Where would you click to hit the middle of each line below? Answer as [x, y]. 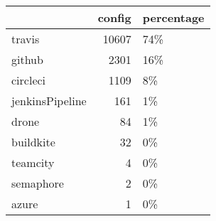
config [114, 17]
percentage [173, 17]
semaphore [38, 183]
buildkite [33, 142]
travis [26, 39]
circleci [29, 80]
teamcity [33, 162]
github [27, 59]
